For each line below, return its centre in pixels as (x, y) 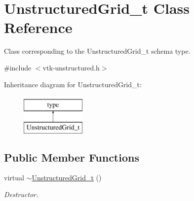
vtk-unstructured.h (71, 67)
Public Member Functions (72, 157)
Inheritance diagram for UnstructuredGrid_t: (73, 84)
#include (18, 67)
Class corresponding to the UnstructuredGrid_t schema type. (97, 51)
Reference (38, 27)
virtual (14, 178)
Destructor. (21, 194)
